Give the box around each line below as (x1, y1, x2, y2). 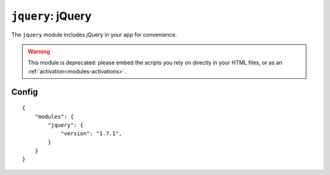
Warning (28, 48, 50, 55)
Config (11, 86, 38, 97)
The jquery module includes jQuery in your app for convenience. (11, 31, 177, 38)
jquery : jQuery (11, 9, 92, 23)
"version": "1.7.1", (61, 130, 122, 137)
